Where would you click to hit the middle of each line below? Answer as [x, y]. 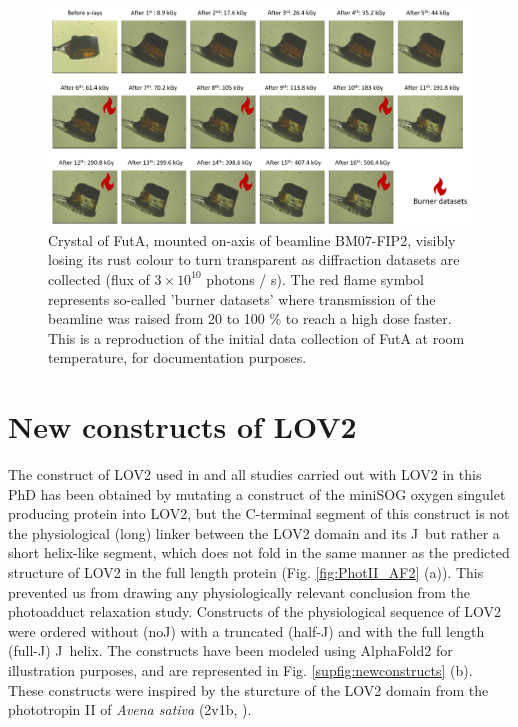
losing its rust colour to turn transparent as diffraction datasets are [254, 259]
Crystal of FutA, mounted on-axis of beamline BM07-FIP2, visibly [252, 239]
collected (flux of [99, 278]
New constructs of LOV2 [182, 426]
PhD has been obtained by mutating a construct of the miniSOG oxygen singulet [257, 493]
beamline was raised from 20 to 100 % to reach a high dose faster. [250, 318]
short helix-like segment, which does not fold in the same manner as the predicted [259, 552]
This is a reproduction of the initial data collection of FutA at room [256, 337]
